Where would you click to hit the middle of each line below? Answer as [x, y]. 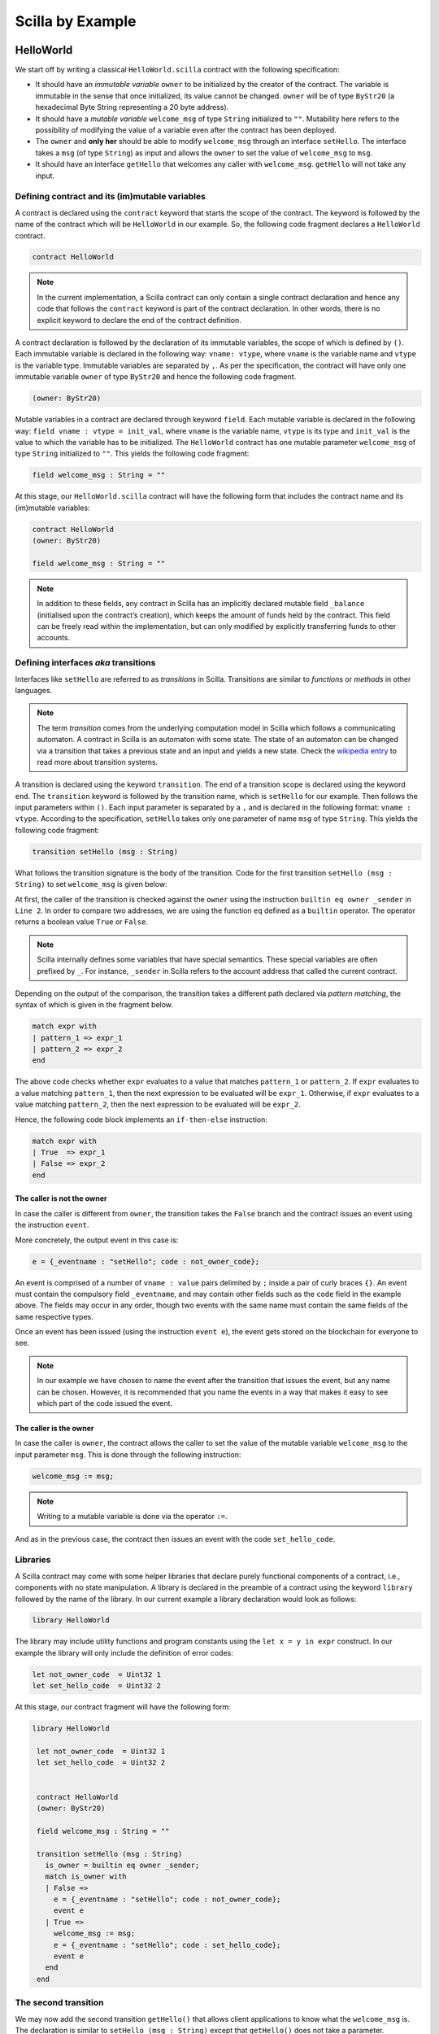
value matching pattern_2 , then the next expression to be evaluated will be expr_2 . [158, 1104]
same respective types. [54, 1316]
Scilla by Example [76, 21]
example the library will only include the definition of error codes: [124, 1652]
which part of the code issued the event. [105, 1403]
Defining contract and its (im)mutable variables [111, 197]
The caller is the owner [54, 1429]
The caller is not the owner [61, 1198]
